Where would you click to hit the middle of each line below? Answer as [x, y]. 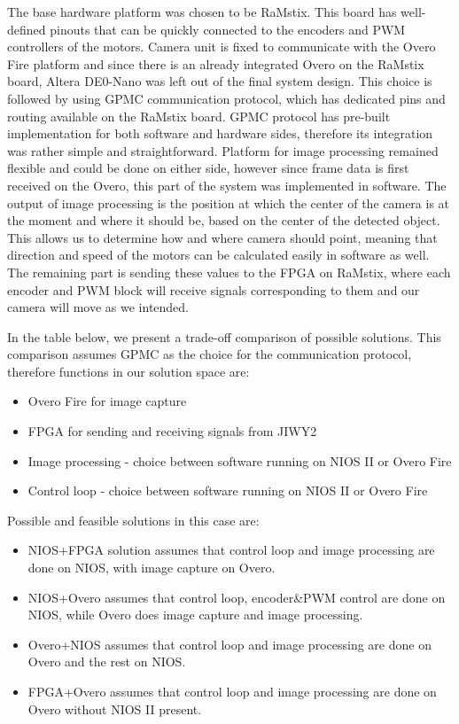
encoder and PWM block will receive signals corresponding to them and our [214, 289]
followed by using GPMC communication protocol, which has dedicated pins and [226, 98]
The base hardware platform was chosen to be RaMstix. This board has [202, 12]
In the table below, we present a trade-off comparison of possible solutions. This [224, 336]
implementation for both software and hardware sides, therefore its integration [220, 133]
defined [27, 29]
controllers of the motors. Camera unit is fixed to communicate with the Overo [222, 47]
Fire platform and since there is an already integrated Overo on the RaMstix [216, 63]
